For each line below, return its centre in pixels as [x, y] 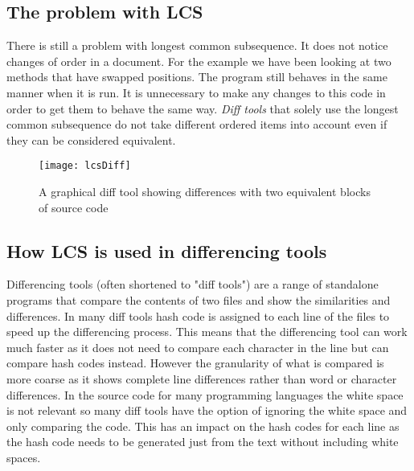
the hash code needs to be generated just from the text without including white [203, 442]
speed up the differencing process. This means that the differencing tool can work [207, 332]
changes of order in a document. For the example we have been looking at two [199, 61]
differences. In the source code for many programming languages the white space [205, 394]
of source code [74, 207]
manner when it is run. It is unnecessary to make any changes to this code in [196, 92]
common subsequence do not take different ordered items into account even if [197, 124]
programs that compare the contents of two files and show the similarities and [199, 300]
